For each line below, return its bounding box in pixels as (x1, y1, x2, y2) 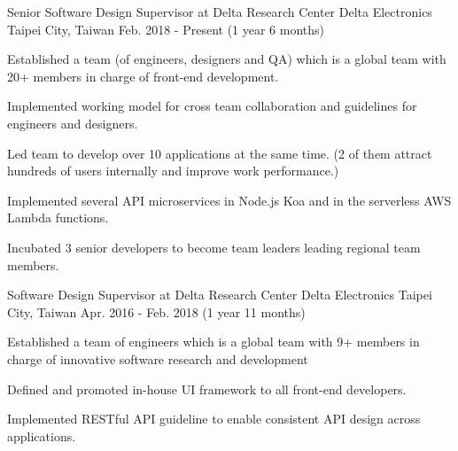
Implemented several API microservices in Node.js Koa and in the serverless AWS (7, 191, 452, 209)
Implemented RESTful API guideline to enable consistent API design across (7, 409, 421, 428)
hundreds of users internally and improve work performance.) (7, 161, 339, 180)
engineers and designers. (7, 113, 138, 132)
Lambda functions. (7, 208, 109, 227)
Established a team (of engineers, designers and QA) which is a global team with (7, 50, 446, 68)
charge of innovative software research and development (7, 349, 308, 368)
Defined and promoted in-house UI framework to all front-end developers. (7, 379, 407, 398)
